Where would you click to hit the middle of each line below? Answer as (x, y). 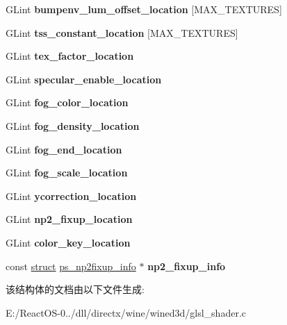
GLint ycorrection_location (71, 195)
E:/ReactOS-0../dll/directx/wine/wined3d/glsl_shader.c (126, 312)
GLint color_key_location (68, 242)
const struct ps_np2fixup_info (71, 266)
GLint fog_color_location (67, 102)
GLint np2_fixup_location (69, 219)
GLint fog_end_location (64, 149)
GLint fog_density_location (73, 125)
